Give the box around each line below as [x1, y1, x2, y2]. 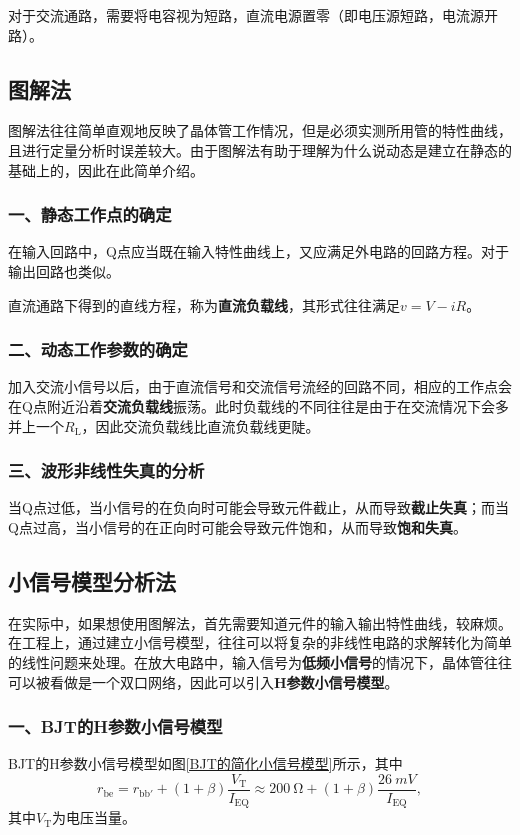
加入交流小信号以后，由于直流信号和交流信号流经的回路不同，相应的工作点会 [8, 376, 512, 397]
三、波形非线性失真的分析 [8, 458, 205, 483]
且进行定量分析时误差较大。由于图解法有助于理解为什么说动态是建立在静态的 [8, 139, 512, 160]
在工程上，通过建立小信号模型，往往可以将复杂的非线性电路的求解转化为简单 [8, 632, 512, 653]
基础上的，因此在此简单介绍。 [8, 159, 204, 180]
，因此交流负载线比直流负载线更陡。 [81, 415, 320, 436]
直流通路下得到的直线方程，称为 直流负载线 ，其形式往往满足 [8, 294, 400, 315]
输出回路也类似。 [8, 260, 120, 281]
